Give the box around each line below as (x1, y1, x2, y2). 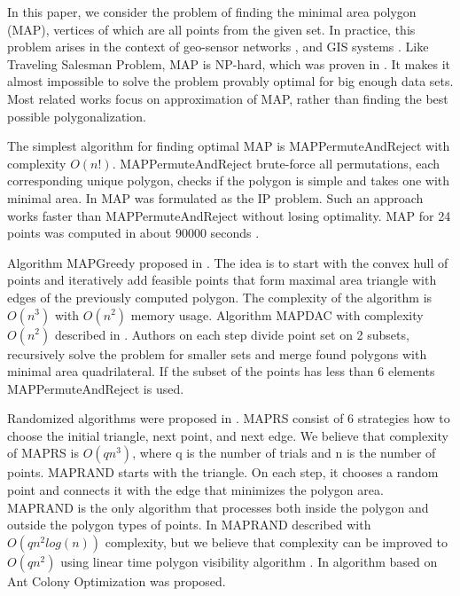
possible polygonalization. (7, 106, 146, 125)
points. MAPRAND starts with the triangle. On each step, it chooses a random (7, 463, 439, 482)
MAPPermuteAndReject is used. (7, 379, 184, 397)
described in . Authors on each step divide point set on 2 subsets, (54, 325, 409, 343)
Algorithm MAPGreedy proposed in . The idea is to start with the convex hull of (7, 253, 448, 271)
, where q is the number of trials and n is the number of (132, 443, 436, 462)
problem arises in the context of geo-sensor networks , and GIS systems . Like (7, 37, 429, 56)
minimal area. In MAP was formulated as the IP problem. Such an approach (7, 188, 424, 207)
